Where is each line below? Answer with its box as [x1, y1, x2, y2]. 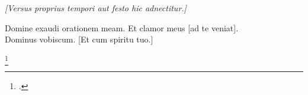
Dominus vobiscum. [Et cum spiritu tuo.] [5, 33, 153, 45]
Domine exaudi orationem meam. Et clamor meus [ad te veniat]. [5, 21, 239, 34]
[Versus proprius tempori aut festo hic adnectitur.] [5, 2, 187, 14]
